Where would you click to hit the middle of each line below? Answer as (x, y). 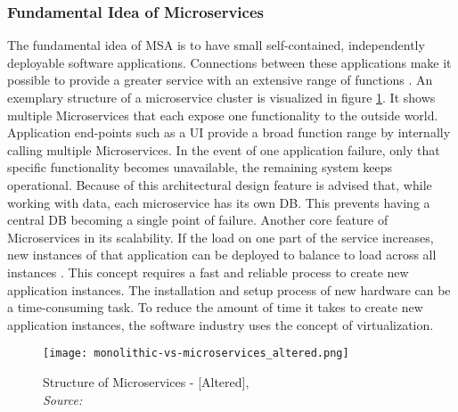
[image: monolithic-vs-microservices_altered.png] (196, 354)
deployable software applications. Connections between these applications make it (229, 62)
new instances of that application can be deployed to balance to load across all (222, 255)
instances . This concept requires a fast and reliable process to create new (208, 272)
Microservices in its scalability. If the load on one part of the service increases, (221, 237)
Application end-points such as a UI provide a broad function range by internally (229, 132)
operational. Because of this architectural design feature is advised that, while (220, 184)
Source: (63, 399)
